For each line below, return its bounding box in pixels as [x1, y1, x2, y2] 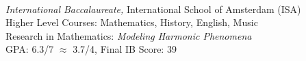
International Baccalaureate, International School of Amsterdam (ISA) [5, 1, 301, 16]
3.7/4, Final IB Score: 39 [73, 42, 177, 56]
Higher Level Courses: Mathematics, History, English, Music [5, 15, 258, 29]
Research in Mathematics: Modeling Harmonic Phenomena [5, 28, 252, 42]
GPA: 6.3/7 [5, 42, 54, 56]
